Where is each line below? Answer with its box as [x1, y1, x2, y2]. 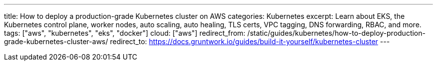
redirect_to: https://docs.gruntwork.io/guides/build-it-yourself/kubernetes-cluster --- [110, 37, 390, 46]
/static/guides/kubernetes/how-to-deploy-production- [247, 29, 426, 37]
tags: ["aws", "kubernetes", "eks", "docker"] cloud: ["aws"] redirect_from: [4, 29, 245, 37]
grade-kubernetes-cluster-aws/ [4, 37, 108, 46]
